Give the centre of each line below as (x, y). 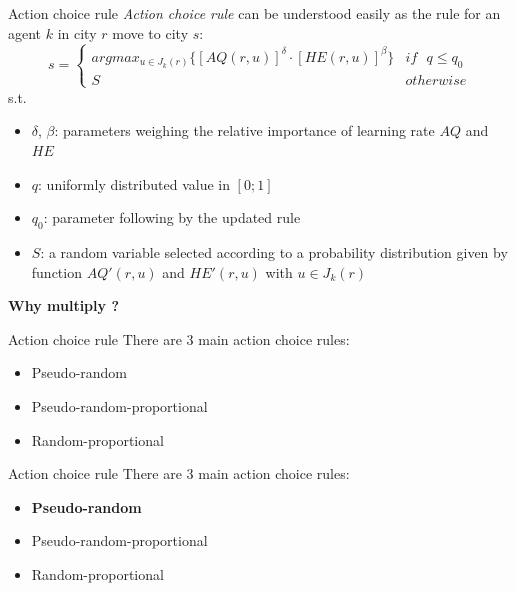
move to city (150, 32)
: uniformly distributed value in (134, 183)
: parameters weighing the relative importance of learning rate (244, 130)
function (56, 271)
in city (77, 32)
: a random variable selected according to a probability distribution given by (274, 251)
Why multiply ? (63, 305)
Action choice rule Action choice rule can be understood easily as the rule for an (254, 13)
